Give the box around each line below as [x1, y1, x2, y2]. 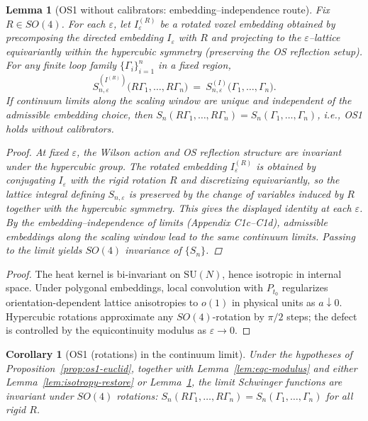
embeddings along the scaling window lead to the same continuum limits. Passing [6, 228, 355, 243]
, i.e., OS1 [317, 107, 362, 121]
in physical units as [231, 295, 316, 310]
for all [325, 388, 353, 403]
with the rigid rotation [69, 172, 166, 187]
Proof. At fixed [6, 145, 69, 159]
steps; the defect [286, 308, 357, 323]
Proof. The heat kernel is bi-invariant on [6, 266, 181, 281]
